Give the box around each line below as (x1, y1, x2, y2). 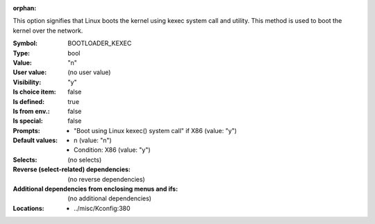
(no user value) (67, 68, 111, 76)
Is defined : (12, 97, 45, 105)
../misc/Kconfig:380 (74, 204, 131, 212)
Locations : (12, 204, 44, 212)
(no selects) (67, 155, 102, 164)
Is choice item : (12, 87, 56, 96)
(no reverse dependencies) (67, 175, 145, 183)
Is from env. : (12, 107, 50, 115)
